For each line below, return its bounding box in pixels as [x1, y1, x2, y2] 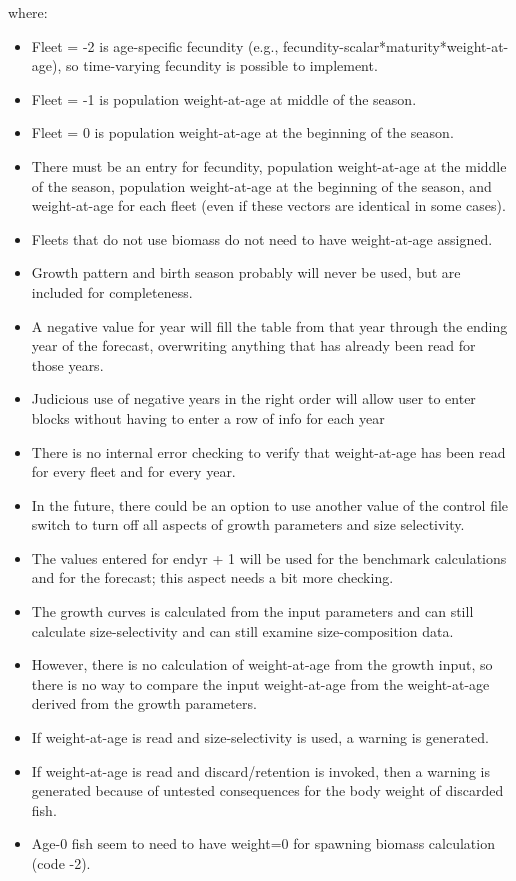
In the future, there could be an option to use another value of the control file [31, 494, 509, 515]
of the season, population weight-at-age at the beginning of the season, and [31, 175, 492, 196]
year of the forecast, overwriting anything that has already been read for [31, 335, 476, 356]
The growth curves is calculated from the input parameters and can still [31, 601, 474, 622]
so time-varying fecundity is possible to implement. [66, 55, 378, 76]
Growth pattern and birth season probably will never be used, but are [31, 262, 461, 283]
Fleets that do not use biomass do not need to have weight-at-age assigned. [31, 228, 493, 249]
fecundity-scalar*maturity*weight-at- [282, 35, 509, 56]
